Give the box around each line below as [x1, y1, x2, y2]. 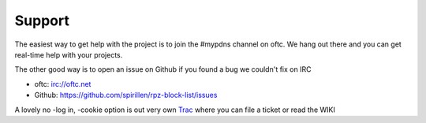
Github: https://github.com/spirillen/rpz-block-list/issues [34, 91, 218, 100]
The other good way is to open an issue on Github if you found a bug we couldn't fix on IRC [14, 65, 312, 74]
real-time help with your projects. [14, 50, 123, 59]
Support [14, 12, 70, 29]
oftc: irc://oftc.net [34, 79, 92, 88]
